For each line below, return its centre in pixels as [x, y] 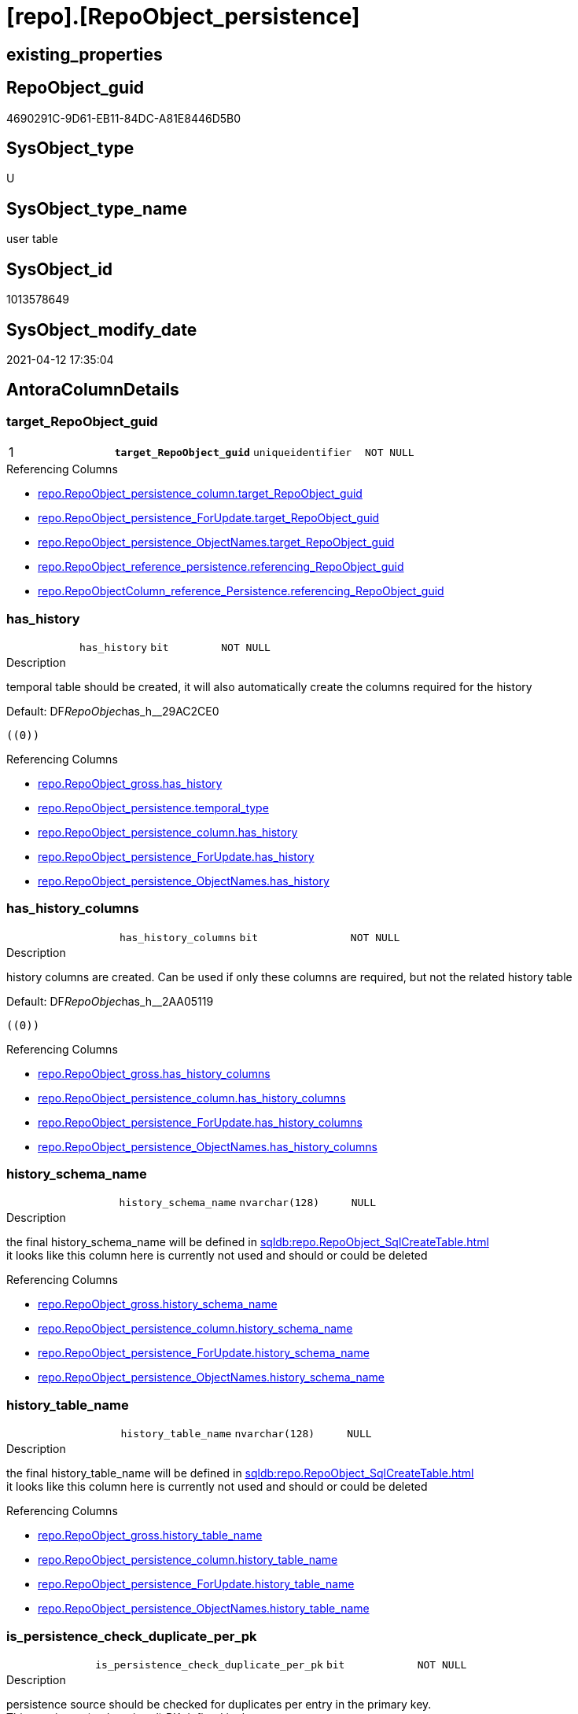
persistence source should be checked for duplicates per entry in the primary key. [219, 1704]
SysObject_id [60, 269]
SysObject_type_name [97, 208]
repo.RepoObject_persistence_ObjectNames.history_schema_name [212, 1377]
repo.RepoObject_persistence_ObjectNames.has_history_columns [208, 1146]
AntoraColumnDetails [93, 390]
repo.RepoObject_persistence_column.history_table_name [188, 1560]
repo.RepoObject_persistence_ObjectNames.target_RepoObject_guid [216, 543]
